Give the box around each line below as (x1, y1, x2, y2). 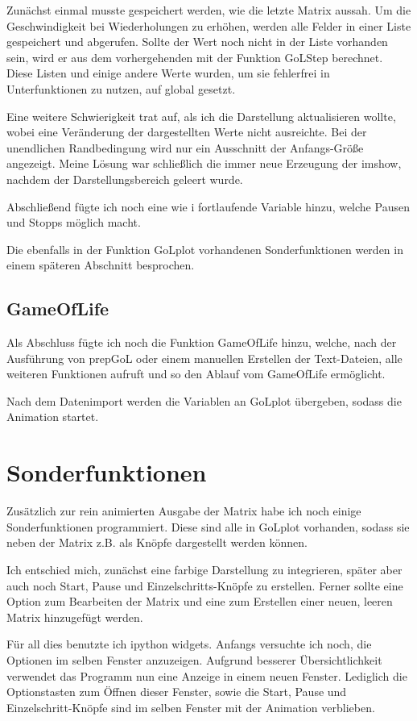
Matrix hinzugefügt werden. (6, 608, 143, 625)
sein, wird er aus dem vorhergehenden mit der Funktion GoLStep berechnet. (6, 48, 383, 65)
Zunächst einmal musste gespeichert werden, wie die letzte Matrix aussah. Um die (6, 2, 411, 18)
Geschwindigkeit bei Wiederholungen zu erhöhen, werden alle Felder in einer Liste (6, 17, 411, 34)
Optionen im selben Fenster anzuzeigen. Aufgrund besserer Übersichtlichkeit (6, 651, 382, 668)
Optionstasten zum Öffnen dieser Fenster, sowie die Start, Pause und (6, 683, 347, 700)
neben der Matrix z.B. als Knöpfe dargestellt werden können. (6, 534, 308, 551)
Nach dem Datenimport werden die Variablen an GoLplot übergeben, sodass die (6, 392, 402, 409)
